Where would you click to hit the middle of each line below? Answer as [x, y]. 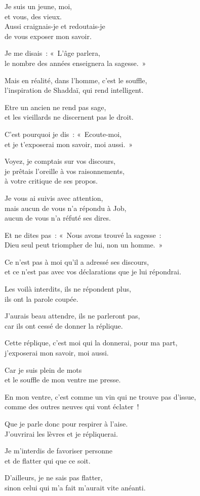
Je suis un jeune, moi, [38, 6]
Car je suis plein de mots [43, 369]
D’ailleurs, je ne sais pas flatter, [54, 477]
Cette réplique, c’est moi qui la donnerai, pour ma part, [91, 343]
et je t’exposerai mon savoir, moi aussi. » [69, 144]
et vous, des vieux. [33, 16]
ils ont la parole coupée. [42, 298]
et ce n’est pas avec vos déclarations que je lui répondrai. [93, 272]
